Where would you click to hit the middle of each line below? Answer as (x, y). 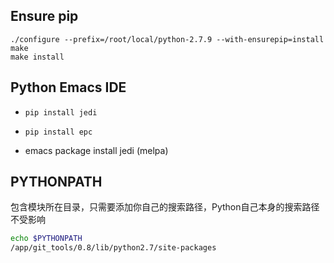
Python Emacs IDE (68, 87)
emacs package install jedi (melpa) (96, 150)
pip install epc (58, 132)
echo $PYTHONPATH (46, 239)
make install (37, 57)
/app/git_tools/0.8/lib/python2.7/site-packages (113, 248)
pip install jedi (61, 112)
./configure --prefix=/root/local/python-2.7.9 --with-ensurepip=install (167, 39)
